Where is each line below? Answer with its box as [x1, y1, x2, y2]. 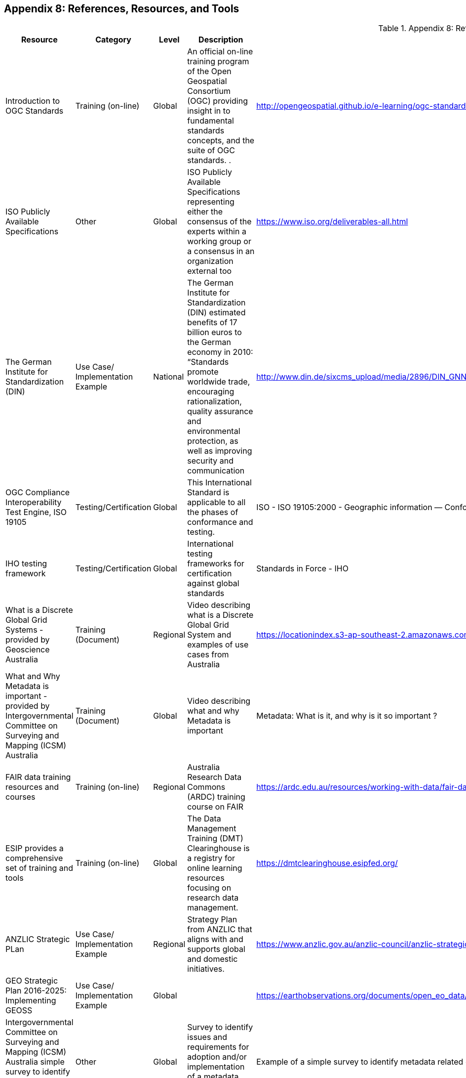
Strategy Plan [187, 914, 237, 925]
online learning [187, 863, 242, 873]
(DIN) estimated [187, 307, 246, 318]
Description [198, 35, 243, 45]
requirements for [187, 1042, 249, 1052]
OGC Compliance [5, 487, 70, 498]
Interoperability [5, 497, 62, 508]
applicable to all [187, 497, 246, 508]
